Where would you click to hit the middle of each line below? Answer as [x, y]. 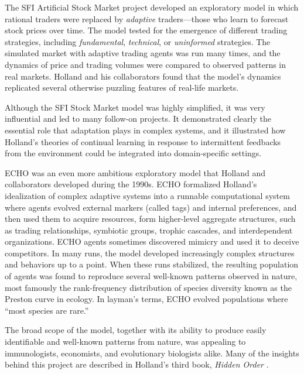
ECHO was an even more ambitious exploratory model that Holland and [135, 172]
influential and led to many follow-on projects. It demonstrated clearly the [138, 119]
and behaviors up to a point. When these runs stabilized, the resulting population [152, 264]
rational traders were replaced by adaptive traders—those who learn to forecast [147, 18]
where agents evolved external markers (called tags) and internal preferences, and [151, 207]
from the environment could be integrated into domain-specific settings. [133, 153]
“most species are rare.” [47, 310]
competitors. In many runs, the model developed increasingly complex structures [150, 253]
